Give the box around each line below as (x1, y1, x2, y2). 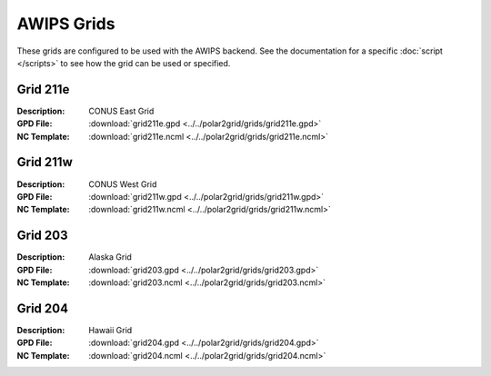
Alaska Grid (88, 252, 132, 262)
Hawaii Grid (88, 324, 133, 335)
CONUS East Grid (88, 105, 155, 116)
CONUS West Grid (88, 178, 157, 190)
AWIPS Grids (16, 14, 115, 34)
